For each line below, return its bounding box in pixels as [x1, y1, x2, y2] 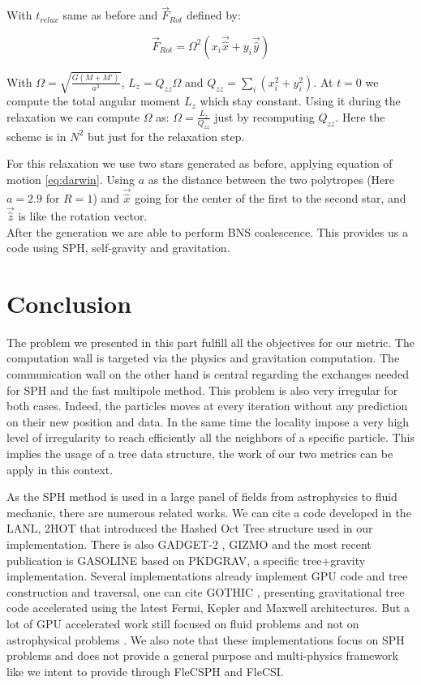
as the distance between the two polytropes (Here [148, 170, 394, 187]
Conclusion [6, 286, 132, 319]
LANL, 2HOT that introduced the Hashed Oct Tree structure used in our [6, 520, 373, 537]
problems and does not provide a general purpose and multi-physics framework [6, 647, 398, 664]
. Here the [335, 108, 385, 125]
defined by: [186, 6, 241, 24]
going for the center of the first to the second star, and [135, 189, 406, 206]
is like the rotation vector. [18, 207, 148, 224]
